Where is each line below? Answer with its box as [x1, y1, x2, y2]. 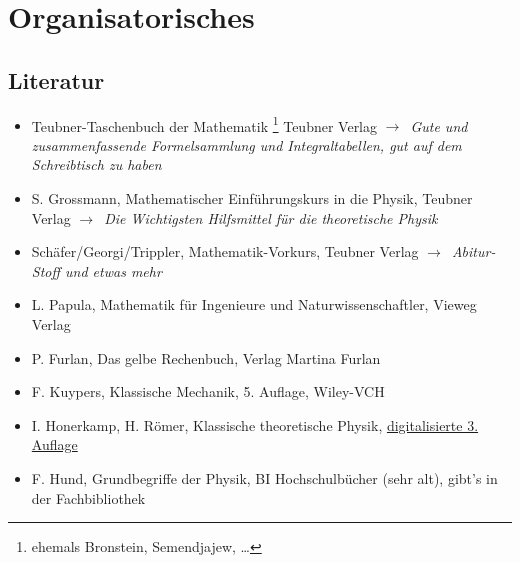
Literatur [8, 64, 105, 95]
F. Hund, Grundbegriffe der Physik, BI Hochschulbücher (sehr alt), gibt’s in [31, 467, 498, 488]
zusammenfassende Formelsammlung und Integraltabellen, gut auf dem [31, 134, 462, 155]
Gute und [410, 115, 468, 136]
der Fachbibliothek [31, 487, 146, 508]
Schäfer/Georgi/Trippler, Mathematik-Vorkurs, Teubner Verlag [31, 241, 419, 262]
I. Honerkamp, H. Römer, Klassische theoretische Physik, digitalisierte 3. [31, 414, 479, 435]
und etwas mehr [65, 260, 162, 281]
